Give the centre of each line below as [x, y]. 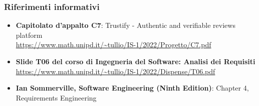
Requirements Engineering [56, 97]
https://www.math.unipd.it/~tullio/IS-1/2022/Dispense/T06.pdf [115, 71]
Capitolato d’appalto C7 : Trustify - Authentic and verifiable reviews [125, 25]
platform [29, 35]
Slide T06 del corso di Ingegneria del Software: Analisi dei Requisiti [136, 61]
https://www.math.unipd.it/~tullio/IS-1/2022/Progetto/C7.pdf [113, 45]
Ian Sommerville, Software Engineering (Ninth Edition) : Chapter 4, [132, 88]
